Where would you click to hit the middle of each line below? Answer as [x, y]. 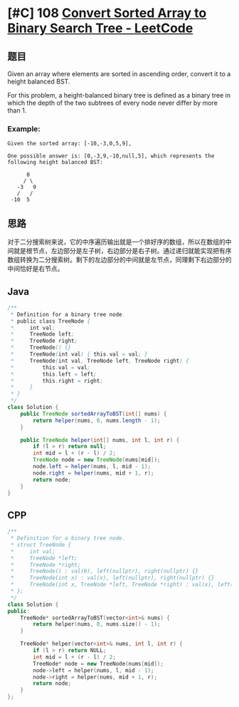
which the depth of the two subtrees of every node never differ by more [113, 103]
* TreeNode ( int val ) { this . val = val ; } [79, 354]
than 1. [17, 110]
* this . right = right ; [57, 381]
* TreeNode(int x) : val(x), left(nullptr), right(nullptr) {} [112, 578]
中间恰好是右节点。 [36, 269]
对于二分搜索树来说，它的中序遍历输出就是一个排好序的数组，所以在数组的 [116, 242]
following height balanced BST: [55, 162]
